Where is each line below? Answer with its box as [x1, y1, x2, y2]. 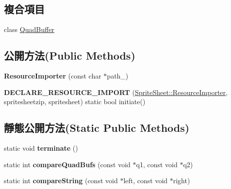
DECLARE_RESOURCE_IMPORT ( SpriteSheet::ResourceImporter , [4, 87, 228, 97]
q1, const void [136, 159, 178, 169]
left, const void [123, 175, 168, 186]
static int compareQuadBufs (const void [4, 159, 131, 169]
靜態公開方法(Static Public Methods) [4, 120, 190, 135]
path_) [107, 71, 129, 80]
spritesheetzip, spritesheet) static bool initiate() [4, 96, 146, 107]
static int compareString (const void [4, 175, 118, 186]
